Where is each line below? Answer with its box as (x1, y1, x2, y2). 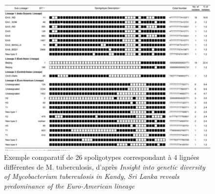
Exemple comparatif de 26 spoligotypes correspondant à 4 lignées (4, 152, 199, 162)
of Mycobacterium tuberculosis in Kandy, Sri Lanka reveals (4, 171, 179, 181)
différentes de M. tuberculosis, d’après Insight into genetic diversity (4, 161, 205, 172)
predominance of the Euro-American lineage (4, 180, 135, 191)
